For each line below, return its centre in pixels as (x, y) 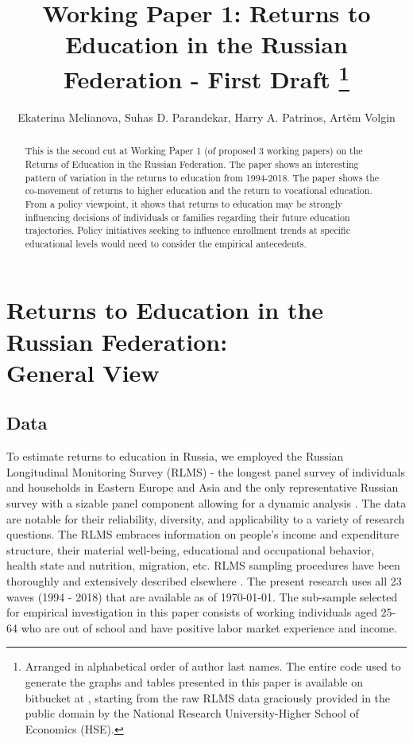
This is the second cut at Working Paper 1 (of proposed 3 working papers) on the (194, 151)
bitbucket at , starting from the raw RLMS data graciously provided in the (208, 697)
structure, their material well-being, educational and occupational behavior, (191, 549)
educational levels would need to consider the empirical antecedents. (166, 243)
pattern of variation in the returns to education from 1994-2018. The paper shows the (202, 177)
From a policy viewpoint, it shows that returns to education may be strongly (184, 203)
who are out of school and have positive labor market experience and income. (209, 627)
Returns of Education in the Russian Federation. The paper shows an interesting (192, 163)
